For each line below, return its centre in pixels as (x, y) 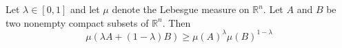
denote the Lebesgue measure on (181, 9)
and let (85, 9)
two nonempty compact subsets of (77, 22)
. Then (177, 22)
